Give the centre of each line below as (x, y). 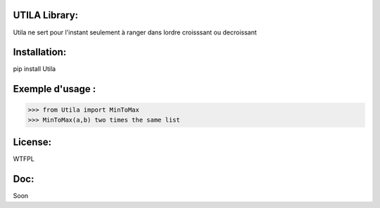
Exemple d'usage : (55, 89)
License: (32, 142)
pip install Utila (34, 69)
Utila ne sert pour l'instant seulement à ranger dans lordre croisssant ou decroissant (135, 32)
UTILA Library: (46, 15)
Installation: (40, 52)
